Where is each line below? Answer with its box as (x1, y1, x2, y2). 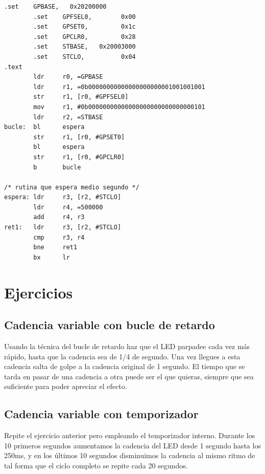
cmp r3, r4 (33, 233, 85, 241)
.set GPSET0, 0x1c (33, 23, 136, 31)
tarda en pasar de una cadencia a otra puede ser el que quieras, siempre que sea (4, 371, 254, 381)
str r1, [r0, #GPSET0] (33, 133, 125, 141)
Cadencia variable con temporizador (4, 406, 199, 422)
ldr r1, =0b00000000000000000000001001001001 (33, 83, 205, 91)
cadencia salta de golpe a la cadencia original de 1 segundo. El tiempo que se (4, 361, 245, 372)
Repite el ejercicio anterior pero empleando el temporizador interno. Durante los (4, 430, 255, 441)
